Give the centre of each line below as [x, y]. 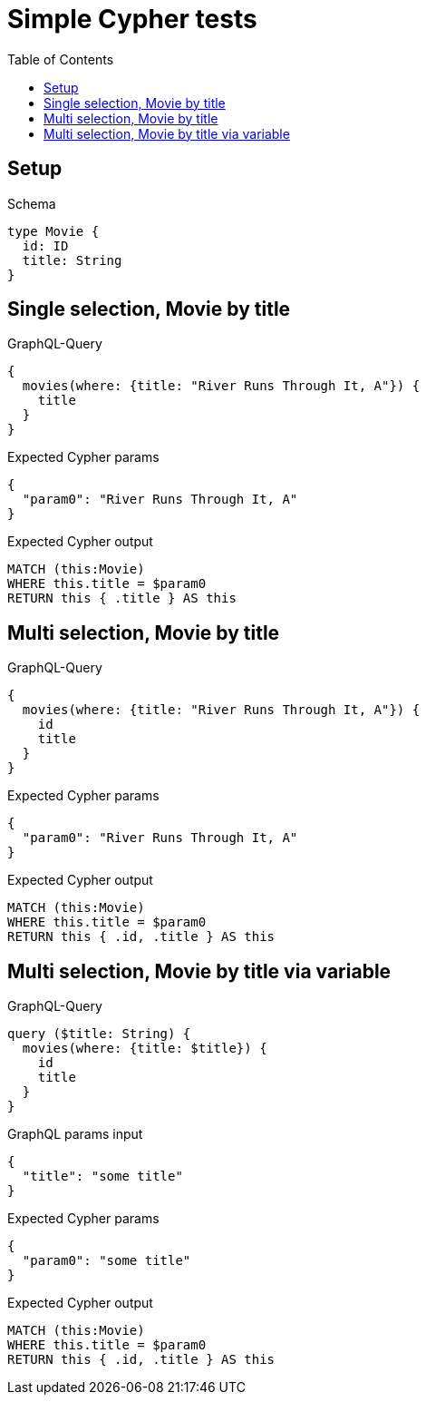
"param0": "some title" [106, 1261]
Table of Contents [61, 59]
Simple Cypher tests [132, 19]
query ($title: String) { [99, 1034]
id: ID [45, 245]
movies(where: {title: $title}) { [145, 1049]
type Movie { [53, 231]
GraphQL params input [75, 1134]
